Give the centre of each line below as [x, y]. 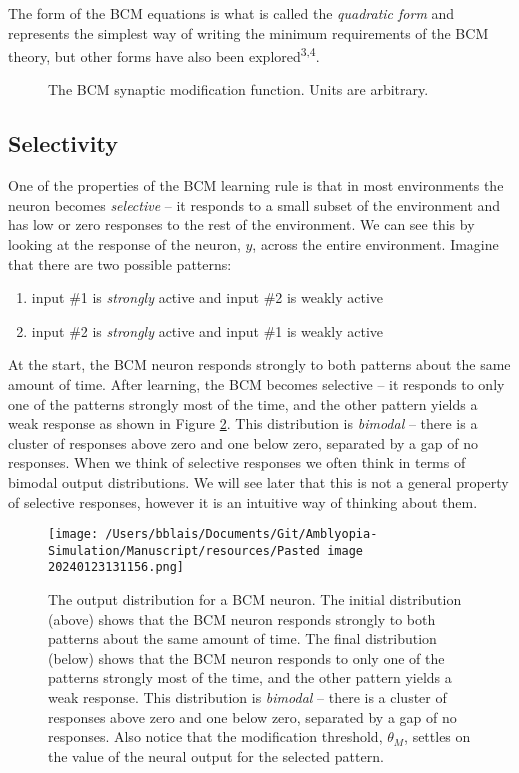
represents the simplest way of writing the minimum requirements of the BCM [248, 32]
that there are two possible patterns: [120, 263]
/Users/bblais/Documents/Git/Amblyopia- [241, 534]
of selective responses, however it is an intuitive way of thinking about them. [243, 501]
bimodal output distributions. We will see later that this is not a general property [258, 481]
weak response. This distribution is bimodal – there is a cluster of [247, 697]
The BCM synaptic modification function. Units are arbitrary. [238, 89]
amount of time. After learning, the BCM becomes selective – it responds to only [256, 383]
